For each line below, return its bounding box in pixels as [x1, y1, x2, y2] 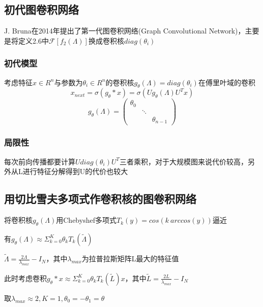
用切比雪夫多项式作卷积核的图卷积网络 [4, 191, 196, 207]
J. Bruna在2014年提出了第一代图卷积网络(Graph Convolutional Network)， [4, 25, 245, 36]
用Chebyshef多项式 [56, 215, 116, 225]
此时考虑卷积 [4, 272, 47, 283]
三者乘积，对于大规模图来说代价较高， [120, 156, 248, 166]
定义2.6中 [18, 35, 49, 46]
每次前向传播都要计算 [4, 156, 75, 166]
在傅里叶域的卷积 [198, 77, 255, 87]
